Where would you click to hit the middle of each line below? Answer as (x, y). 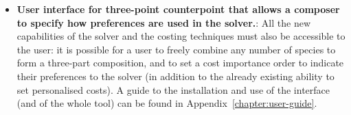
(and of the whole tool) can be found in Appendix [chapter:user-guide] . (167, 103)
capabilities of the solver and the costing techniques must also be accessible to (181, 36)
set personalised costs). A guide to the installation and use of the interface (173, 89)
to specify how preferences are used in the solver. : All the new (164, 22)
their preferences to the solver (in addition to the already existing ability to (175, 76)
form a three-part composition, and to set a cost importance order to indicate (180, 63)
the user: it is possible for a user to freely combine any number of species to (176, 49)
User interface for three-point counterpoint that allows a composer (178, 9)
